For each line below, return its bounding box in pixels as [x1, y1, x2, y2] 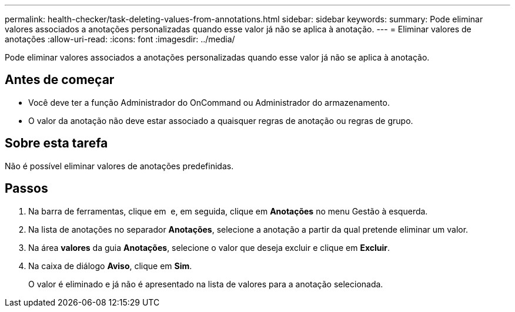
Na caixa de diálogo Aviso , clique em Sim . [28, 260, 192, 271]
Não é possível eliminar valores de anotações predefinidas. [5, 160, 234, 171]
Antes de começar [5, 72, 115, 88]
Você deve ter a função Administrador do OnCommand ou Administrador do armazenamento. [28, 97, 390, 108]
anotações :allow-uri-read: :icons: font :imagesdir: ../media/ [5, 34, 235, 44]
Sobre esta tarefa [5, 136, 108, 151]
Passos [5, 181, 48, 196]
